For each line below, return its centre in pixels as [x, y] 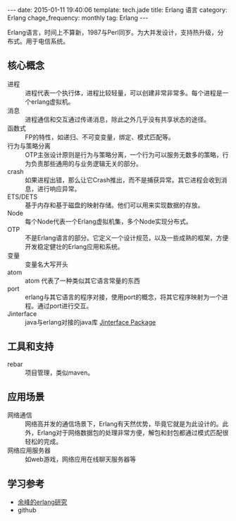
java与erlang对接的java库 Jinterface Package [91, 322]
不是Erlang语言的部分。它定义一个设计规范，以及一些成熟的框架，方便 [127, 238]
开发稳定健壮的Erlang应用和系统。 [75, 246]
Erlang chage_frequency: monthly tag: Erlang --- [78, 18]
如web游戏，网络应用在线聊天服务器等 [80, 459]
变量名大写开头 [46, 264]
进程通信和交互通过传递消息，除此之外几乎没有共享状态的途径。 [117, 119]
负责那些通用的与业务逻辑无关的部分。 [86, 163]
